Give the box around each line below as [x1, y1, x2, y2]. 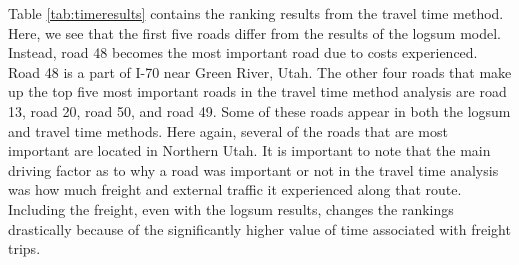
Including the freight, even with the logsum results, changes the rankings [8, 198, 454, 219]
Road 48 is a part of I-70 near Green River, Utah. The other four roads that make [8, 61, 512, 82]
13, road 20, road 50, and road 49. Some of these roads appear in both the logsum [8, 100, 511, 121]
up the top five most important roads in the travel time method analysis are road [8, 81, 507, 102]
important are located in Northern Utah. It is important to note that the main [8, 140, 491, 161]
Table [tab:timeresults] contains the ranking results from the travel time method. [8, 3, 504, 23]
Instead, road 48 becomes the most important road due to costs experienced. [8, 42, 478, 63]
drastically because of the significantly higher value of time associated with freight [8, 218, 511, 239]
